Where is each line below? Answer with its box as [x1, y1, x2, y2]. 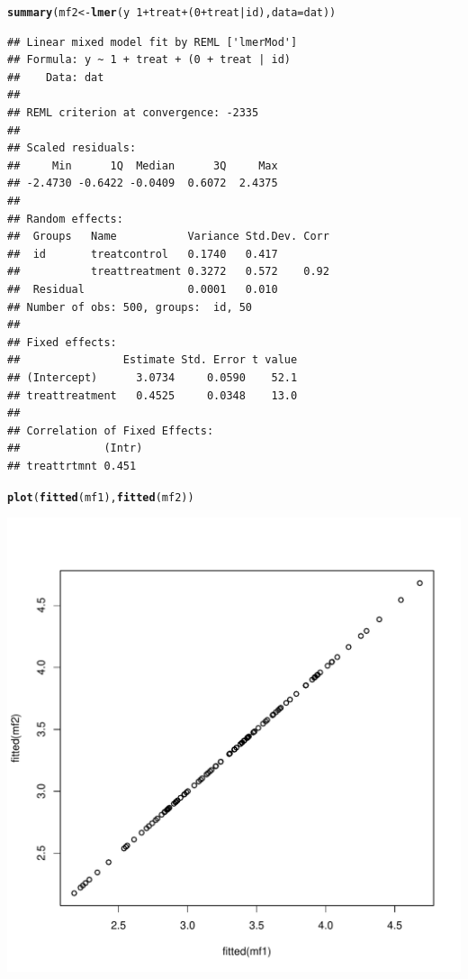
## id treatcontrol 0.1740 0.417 [7, 247, 278, 261]
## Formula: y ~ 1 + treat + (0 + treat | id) [7, 53, 291, 67]
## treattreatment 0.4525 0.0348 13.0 [7, 389, 298, 402]
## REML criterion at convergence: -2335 [7, 106, 259, 120]
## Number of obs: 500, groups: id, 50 [7, 300, 253, 314]
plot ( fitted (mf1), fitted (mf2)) [7, 490, 194, 504]
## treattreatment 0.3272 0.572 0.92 [7, 265, 329, 279]
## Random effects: [7, 212, 123, 225]
